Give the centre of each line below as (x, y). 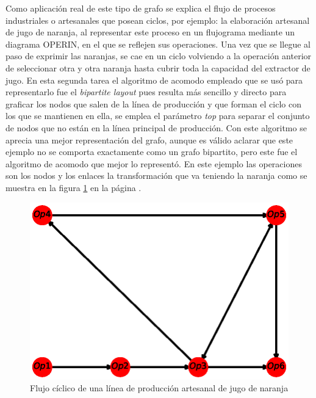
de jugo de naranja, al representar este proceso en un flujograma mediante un (150, 32)
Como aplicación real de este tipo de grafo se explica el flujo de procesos (141, 8)
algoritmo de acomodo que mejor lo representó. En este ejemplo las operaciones (154, 163)
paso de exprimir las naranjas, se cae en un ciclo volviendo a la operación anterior (159, 56)
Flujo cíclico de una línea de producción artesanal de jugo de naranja (159, 388)
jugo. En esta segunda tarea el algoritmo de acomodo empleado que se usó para (154, 80)
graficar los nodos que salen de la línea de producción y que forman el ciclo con (153, 103)
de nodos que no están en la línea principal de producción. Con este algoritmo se (156, 127)
